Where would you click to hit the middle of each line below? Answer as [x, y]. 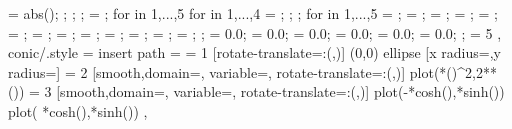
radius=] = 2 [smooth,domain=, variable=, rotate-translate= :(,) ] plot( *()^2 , [242, 71]
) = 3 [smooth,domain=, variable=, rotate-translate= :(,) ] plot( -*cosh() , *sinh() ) [261, 91]
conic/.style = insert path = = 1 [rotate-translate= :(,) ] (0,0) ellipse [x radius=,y [254, 52]
